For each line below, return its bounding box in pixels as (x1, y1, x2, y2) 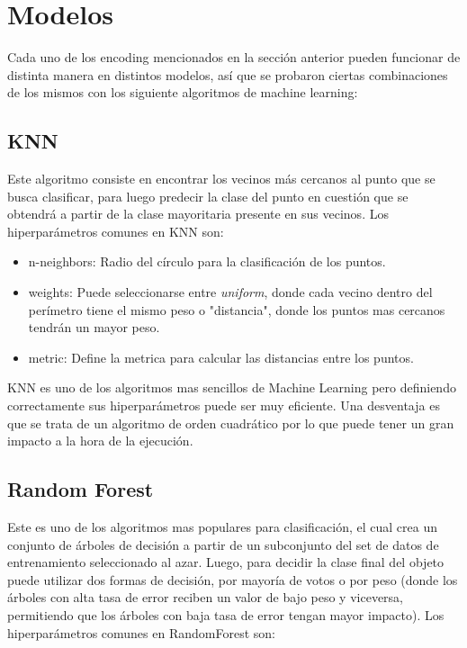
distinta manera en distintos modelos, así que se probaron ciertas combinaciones (7, 65, 448, 84)
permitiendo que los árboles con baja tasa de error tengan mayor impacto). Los (7, 606, 445, 624)
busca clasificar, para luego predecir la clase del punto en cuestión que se (7, 186, 409, 205)
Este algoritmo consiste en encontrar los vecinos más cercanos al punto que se (7, 169, 436, 188)
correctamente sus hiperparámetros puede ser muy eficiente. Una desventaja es (7, 396, 440, 415)
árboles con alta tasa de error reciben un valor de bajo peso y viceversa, (7, 588, 404, 607)
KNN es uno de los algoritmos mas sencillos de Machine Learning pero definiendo (7, 378, 456, 397)
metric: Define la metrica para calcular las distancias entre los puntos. (28, 347, 414, 366)
